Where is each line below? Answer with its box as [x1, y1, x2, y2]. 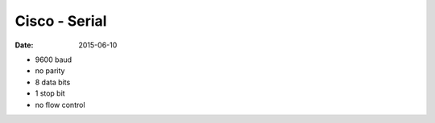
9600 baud [35, 55, 72, 64]
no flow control [35, 100, 85, 109]
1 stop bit [35, 88, 65, 98]
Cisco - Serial [14, 12, 107, 30]
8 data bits [35, 77, 71, 87]
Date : [14, 40, 34, 50]
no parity [35, 66, 65, 76]
